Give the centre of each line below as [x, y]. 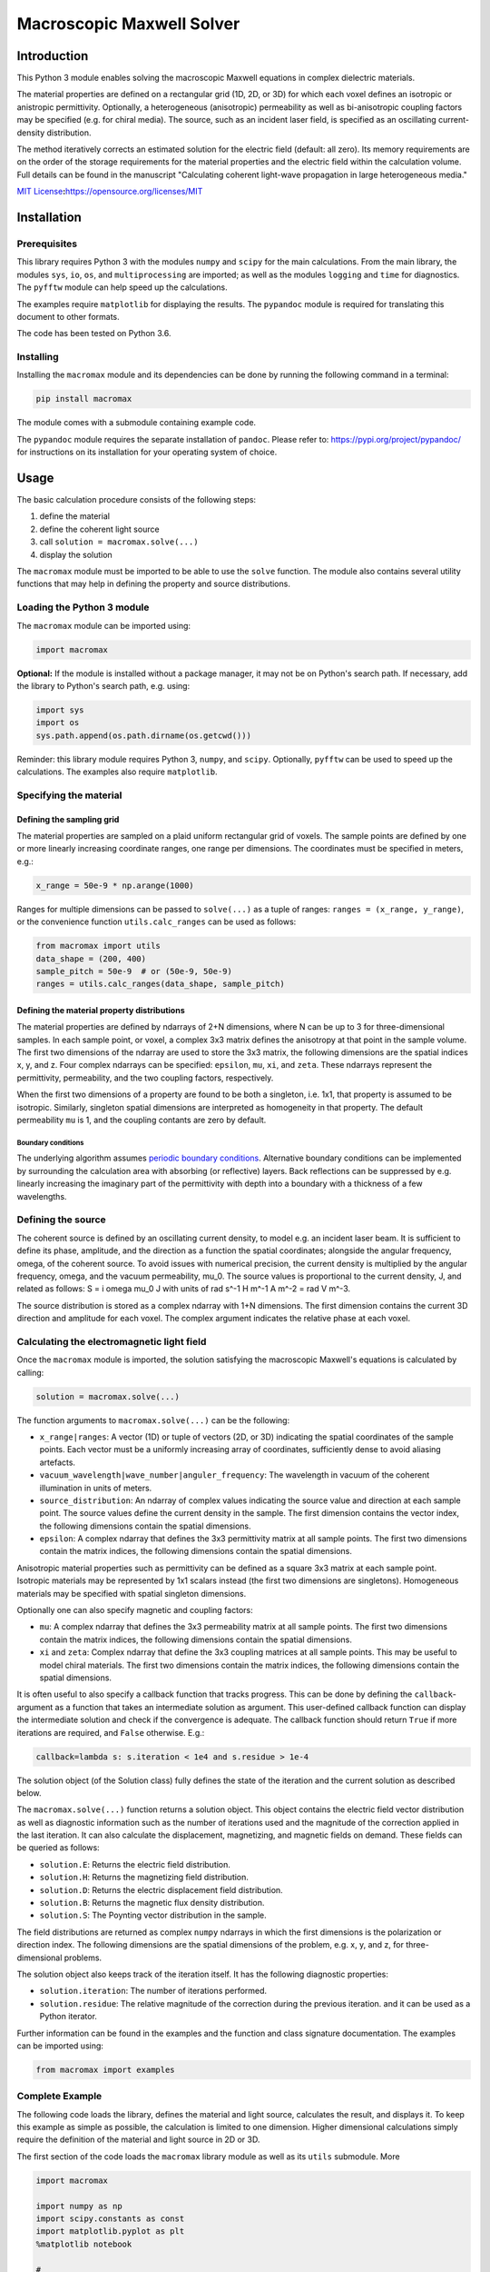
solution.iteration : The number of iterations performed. [153, 1991]
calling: [30, 1372]
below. [29, 1793]
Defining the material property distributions [101, 1010]
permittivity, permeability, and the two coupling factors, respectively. [145, 1078]
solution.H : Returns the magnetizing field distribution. [144, 1878]
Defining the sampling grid [68, 819]
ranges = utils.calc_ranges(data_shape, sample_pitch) [160, 984]
